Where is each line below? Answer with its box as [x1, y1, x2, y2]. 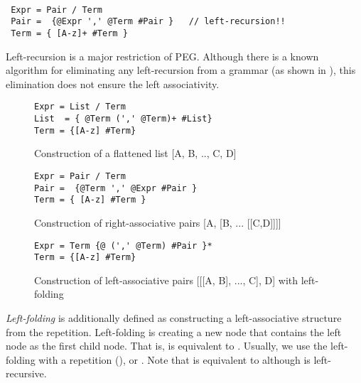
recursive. [6, 366, 47, 381]
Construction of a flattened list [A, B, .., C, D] [34, 146, 237, 161]
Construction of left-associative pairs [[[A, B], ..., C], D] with [34, 272, 298, 287]
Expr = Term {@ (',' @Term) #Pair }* [34, 240, 212, 251]
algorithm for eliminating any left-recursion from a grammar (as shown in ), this [6, 63, 356, 77]
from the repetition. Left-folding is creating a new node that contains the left [6, 324, 342, 339]
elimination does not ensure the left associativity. [6, 76, 220, 91]
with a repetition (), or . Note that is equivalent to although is [38, 352, 311, 367]
